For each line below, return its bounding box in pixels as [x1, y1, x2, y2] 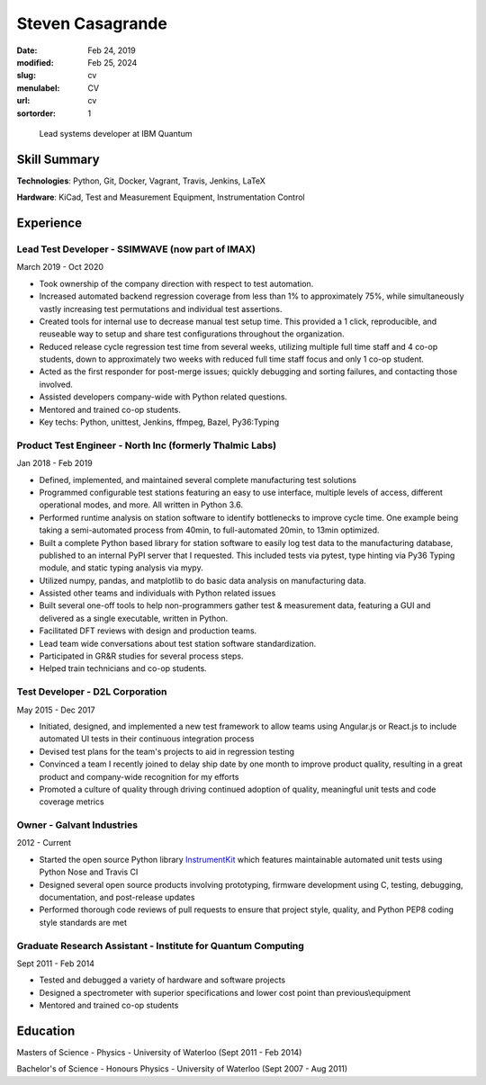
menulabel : [16, 82, 60, 94]
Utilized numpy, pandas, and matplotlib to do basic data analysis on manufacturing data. [39, 575, 366, 586]
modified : [16, 57, 54, 67]
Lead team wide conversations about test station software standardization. [39, 638, 317, 649]
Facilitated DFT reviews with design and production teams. [39, 625, 257, 636]
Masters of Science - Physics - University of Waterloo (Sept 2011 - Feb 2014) [16, 1047, 302, 1057]
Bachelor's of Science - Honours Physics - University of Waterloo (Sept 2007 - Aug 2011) [16, 1063, 348, 1074]
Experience [16, 216, 83, 230]
